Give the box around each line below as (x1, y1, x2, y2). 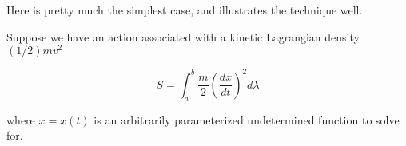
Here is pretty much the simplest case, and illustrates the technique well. (6, 2, 363, 18)
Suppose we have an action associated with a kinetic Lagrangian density (6, 28, 360, 45)
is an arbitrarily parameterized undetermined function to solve (94, 111, 400, 128)
